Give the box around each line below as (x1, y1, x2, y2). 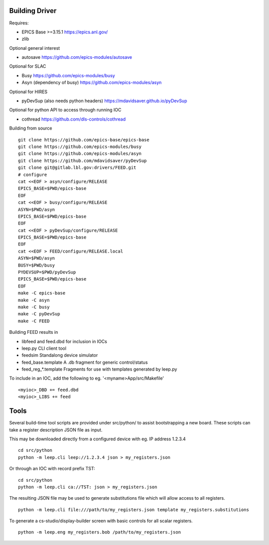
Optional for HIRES (9, 89, 48, 95)
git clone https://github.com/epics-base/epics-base (18, 137, 149, 142)
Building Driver (9, 6, 57, 15)
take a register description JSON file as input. (9, 426, 103, 433)
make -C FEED (18, 318, 50, 324)
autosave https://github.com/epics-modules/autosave (21, 54, 132, 60)
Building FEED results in (9, 329, 58, 335)
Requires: (9, 20, 29, 26)
